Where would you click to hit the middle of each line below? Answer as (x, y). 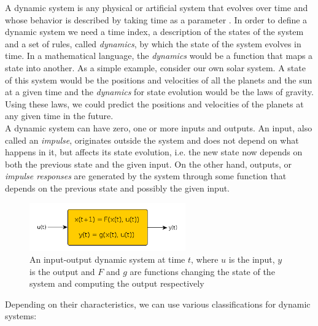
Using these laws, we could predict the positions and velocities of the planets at (154, 103)
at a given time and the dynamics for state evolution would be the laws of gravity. (159, 92)
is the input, (252, 259)
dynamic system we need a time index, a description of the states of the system (154, 32)
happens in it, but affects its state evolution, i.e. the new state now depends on (154, 152)
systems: (21, 316)
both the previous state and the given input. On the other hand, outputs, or (149, 164)
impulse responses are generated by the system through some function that (146, 176)
